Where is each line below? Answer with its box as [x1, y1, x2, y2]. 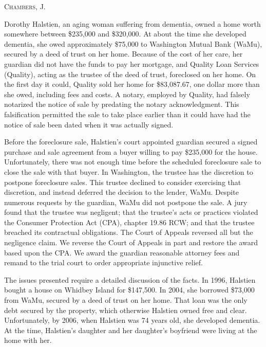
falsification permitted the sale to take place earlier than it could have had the [4, 108, 251, 119]
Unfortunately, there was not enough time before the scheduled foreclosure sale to [4, 156, 261, 167]
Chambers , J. [4, 1, 46, 11]
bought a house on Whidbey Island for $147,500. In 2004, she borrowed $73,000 [4, 284, 255, 295]
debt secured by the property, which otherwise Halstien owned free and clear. [4, 304, 247, 315]
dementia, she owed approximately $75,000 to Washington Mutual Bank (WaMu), [4, 38, 262, 49]
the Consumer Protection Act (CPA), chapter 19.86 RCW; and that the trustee [4, 216, 255, 227]
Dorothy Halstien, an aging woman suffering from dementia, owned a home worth [4, 18, 261, 29]
